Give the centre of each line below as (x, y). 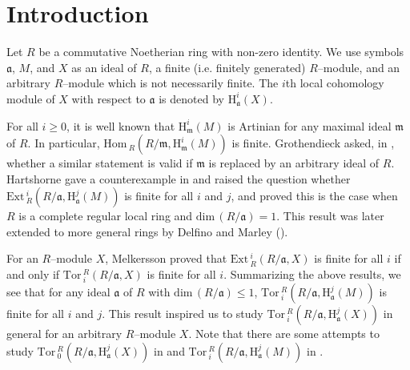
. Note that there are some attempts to (284, 334)
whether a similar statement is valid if (100, 163)
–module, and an (359, 67)
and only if (33, 274)
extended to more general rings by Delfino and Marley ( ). (147, 231)
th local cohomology (335, 83)
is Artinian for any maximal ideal (310, 125)
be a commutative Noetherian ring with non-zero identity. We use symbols (221, 52)
